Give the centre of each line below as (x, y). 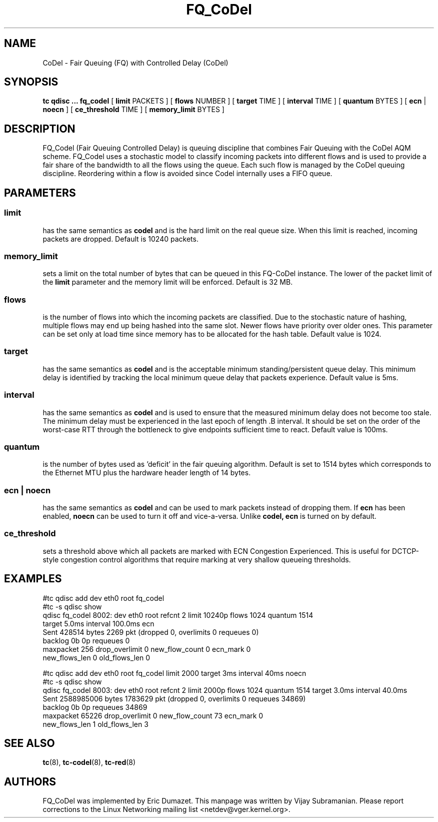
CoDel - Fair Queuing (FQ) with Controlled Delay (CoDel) (135, 63)
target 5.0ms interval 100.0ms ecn (98, 623)
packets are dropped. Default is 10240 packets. (120, 239)
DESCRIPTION (40, 129)
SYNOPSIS (31, 82)
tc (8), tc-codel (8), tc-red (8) (89, 762)
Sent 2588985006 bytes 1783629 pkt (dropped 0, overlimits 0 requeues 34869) (174, 698)
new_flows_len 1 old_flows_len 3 (95, 724)
